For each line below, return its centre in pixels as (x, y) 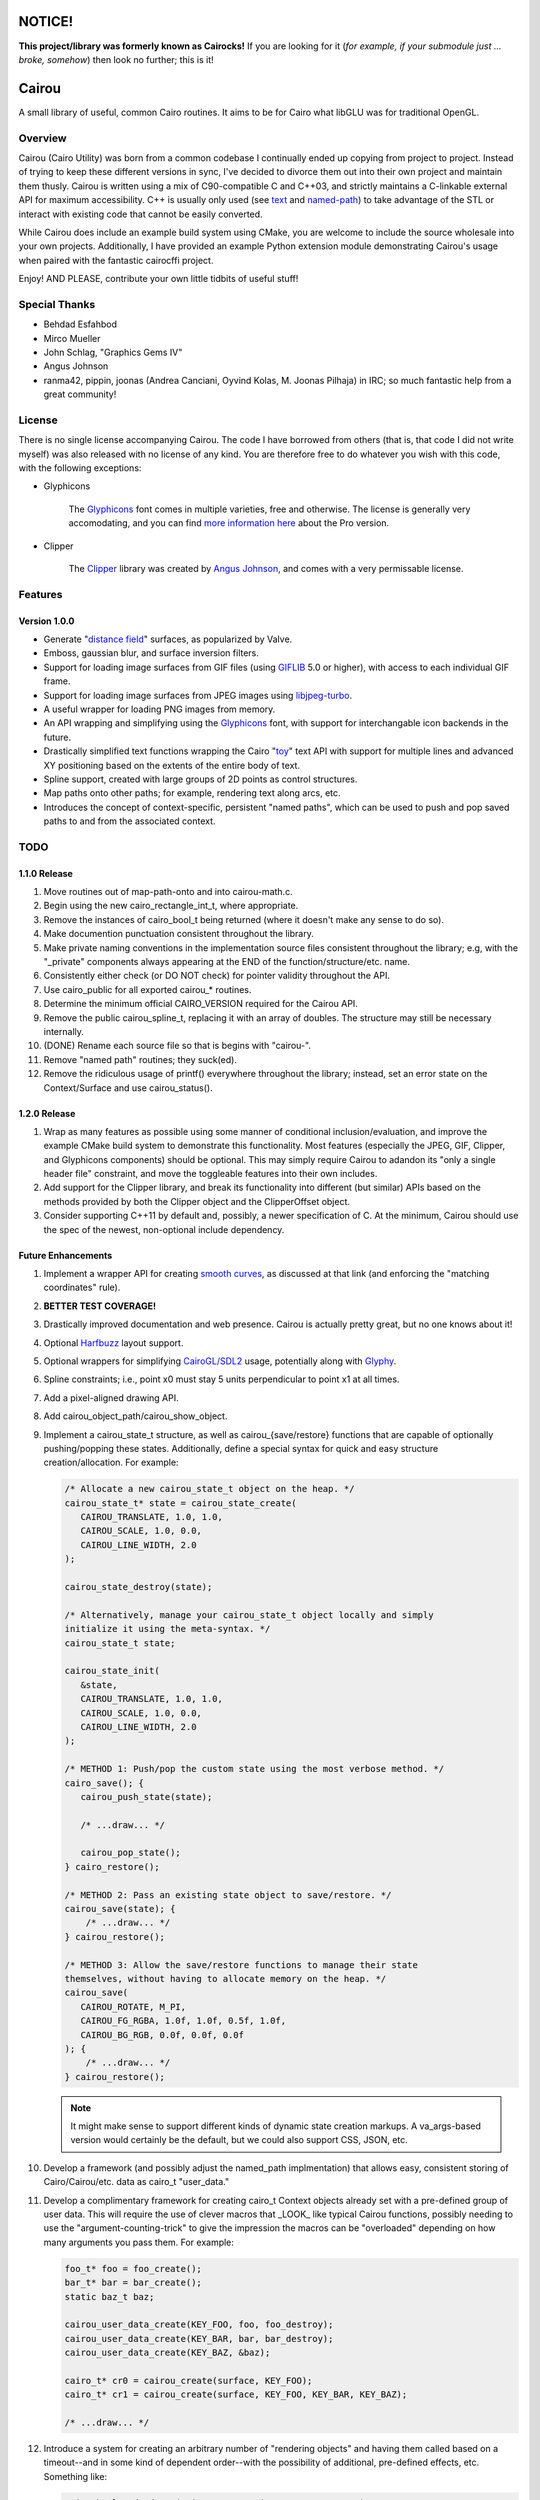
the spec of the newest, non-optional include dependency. (164, 1229)
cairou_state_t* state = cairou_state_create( (180, 1503)
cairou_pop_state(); (131, 1853)
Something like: (75, 2476)
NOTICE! (46, 21)
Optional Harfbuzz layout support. (113, 1342)
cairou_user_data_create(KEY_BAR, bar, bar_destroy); (199, 2338)
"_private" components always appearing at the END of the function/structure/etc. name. (226, 961)
